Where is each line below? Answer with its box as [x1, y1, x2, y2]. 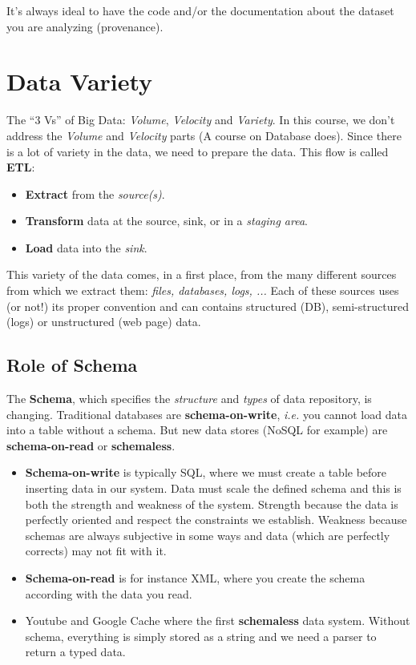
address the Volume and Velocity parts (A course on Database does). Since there [6, 127, 402, 143]
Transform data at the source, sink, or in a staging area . [25, 212, 309, 229]
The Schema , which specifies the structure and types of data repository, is [6, 390, 372, 407]
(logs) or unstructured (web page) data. [6, 313, 201, 330]
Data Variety [6, 65, 153, 98]
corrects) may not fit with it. [25, 542, 167, 559]
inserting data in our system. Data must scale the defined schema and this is [25, 480, 402, 497]
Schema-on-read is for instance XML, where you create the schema [25, 569, 366, 586]
